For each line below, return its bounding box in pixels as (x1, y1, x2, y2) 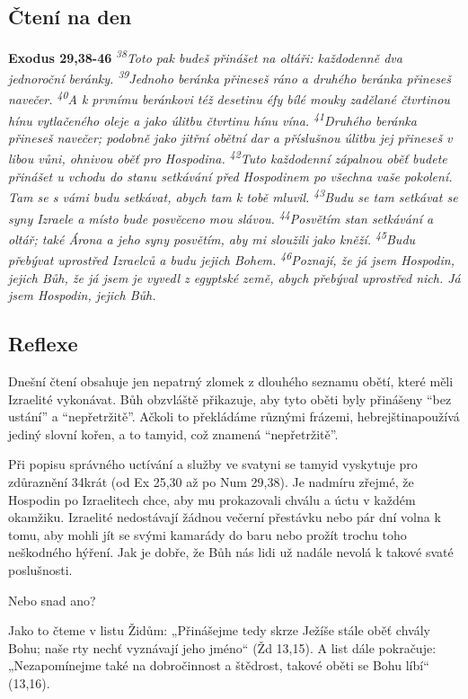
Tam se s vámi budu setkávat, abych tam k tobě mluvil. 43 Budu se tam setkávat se (8, 185, 458, 207)
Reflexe (8, 330, 78, 358)
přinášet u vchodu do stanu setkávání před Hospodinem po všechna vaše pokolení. (8, 167, 453, 186)
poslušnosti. (8, 560, 73, 579)
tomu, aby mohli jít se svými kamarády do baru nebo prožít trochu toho (8, 525, 407, 544)
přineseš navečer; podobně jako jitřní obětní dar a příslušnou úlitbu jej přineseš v (8, 128, 453, 147)
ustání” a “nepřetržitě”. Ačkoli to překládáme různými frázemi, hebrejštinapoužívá (8, 407, 460, 426)
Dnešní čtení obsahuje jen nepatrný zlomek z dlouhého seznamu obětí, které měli (8, 372, 454, 391)
